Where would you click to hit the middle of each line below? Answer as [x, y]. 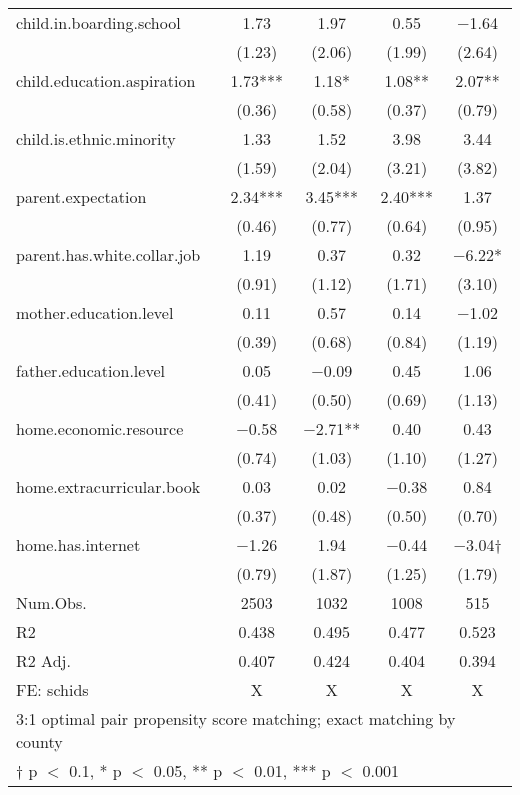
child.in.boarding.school [98, 22]
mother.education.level [95, 312]
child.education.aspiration [106, 80]
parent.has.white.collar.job [108, 254]
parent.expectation [81, 196]
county [39, 741]
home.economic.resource [100, 428]
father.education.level [90, 370]
